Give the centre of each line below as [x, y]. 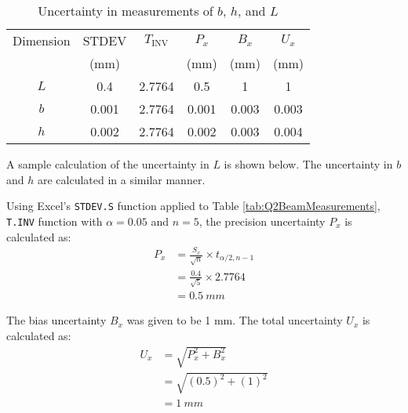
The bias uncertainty [56, 320]
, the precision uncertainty [262, 221]
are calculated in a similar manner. [121, 179]
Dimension [42, 41]
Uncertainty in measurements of [126, 11]
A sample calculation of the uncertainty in [108, 164]
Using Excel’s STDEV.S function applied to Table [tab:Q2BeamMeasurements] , [193, 206]
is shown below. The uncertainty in [308, 164]
